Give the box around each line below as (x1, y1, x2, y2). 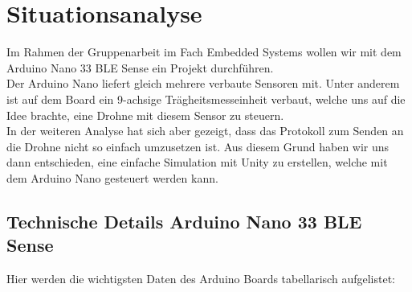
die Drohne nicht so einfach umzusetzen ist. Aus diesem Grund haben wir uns (6, 138, 390, 154)
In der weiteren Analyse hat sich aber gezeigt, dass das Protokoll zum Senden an (6, 122, 404, 139)
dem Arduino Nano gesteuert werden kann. (6, 169, 218, 186)
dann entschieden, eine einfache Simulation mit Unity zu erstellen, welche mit (6, 154, 388, 171)
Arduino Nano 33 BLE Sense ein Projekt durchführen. (6, 59, 274, 76)
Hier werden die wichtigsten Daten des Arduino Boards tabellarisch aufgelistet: (6, 270, 395, 287)
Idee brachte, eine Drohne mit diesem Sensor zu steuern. (6, 106, 284, 123)
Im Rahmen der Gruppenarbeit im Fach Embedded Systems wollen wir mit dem (6, 43, 402, 60)
